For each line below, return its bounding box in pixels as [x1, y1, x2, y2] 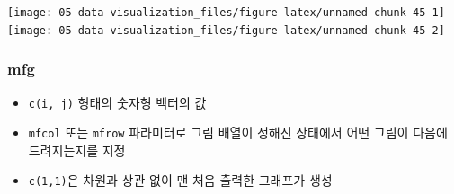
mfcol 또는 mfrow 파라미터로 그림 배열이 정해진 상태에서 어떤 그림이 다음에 [28, 123, 448, 142]
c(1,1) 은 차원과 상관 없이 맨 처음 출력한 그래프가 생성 [28, 171, 333, 190]
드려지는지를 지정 [28, 140, 126, 159]
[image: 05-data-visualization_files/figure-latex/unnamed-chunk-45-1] [7, 6, 445, 19]
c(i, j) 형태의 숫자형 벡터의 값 [28, 93, 207, 111]
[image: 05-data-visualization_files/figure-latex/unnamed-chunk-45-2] [7, 23, 445, 37]
